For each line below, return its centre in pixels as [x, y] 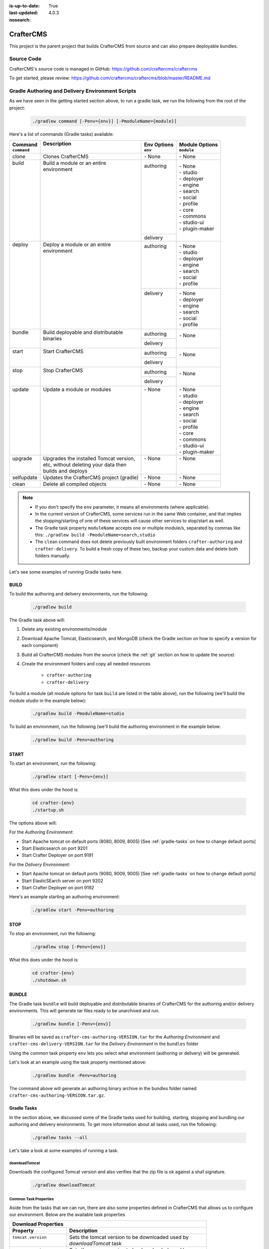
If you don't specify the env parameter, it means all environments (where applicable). [123, 507]
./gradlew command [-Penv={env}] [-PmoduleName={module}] [104, 121]
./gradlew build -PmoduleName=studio [78, 714]
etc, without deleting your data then [85, 465]
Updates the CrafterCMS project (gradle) [91, 478]
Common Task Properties [32, 1199]
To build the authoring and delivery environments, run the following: [79, 594]
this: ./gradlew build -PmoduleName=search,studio [95, 535]
